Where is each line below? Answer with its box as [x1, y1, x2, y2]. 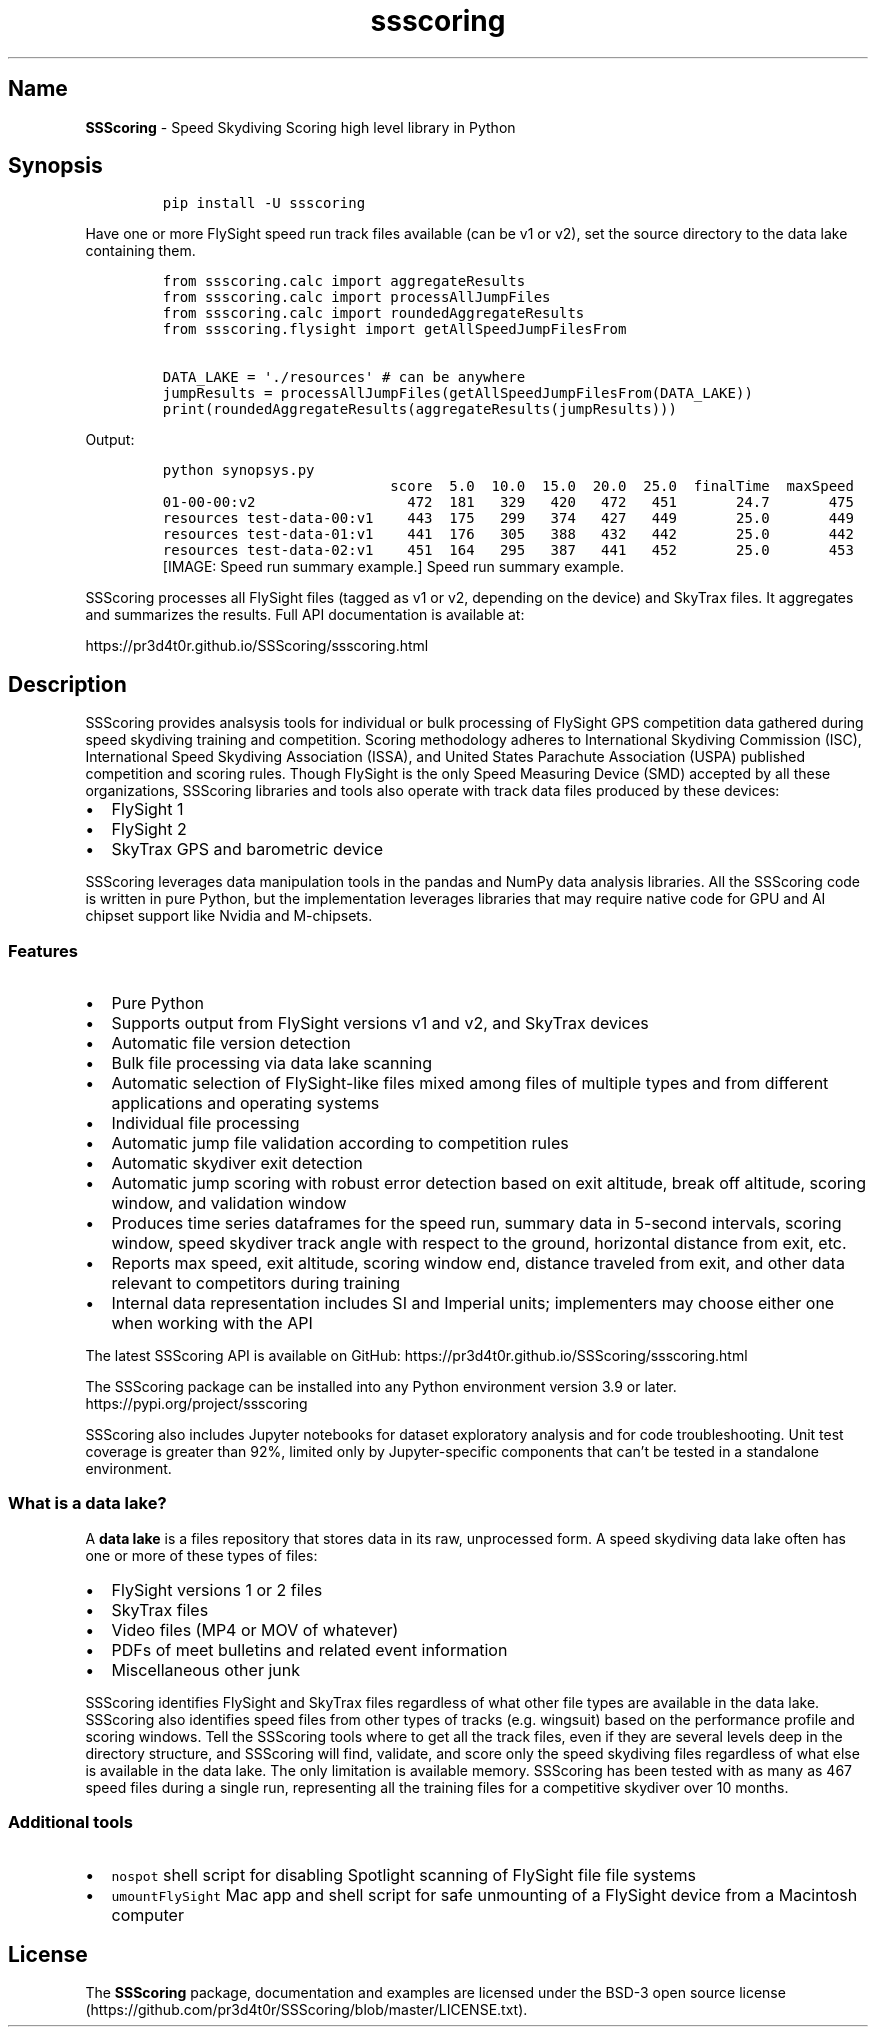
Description [8, 671, 127, 697]
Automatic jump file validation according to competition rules [111, 1133, 569, 1154]
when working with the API [111, 1313, 313, 1334]
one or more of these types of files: [85, 1546, 318, 1564]
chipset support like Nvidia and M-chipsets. [85, 907, 373, 925]
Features [8, 940, 78, 961]
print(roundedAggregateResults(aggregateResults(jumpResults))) [162, 401, 677, 418]
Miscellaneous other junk [111, 1659, 300, 1680]
